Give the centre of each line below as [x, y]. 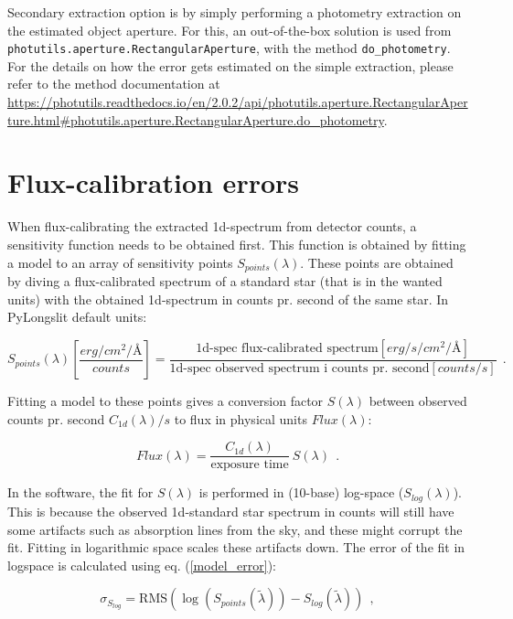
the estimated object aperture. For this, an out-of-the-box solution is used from [230, 30]
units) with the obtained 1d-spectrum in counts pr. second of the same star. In [228, 299]
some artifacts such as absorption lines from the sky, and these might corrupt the [235, 529]
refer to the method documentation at [114, 84]
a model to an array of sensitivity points [120, 262]
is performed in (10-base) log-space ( [301, 492]
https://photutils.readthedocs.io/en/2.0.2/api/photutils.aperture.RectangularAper [238, 102]
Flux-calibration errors [154, 182]
